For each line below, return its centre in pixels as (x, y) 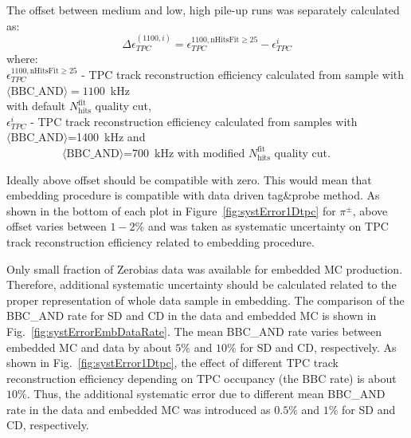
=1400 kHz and (107, 137)
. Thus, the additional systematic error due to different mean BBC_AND (206, 394)
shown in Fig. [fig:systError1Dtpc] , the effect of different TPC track (172, 363)
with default (36, 106)
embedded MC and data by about (89, 347)
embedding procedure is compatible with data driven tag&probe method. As (193, 195)
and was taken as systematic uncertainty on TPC (268, 226)
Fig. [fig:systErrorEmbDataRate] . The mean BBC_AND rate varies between (194, 331)
